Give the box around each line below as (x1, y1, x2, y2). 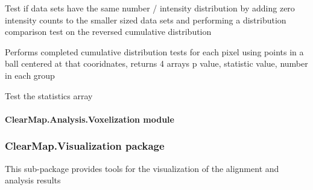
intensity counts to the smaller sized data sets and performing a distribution (5, 13, 286, 26)
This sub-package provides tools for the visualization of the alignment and (5, 162, 279, 174)
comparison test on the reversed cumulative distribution (5, 25, 212, 38)
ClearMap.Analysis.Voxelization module (5, 112, 174, 125)
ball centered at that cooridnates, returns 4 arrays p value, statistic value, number (5, 57, 308, 70)
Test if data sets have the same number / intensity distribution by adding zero (5, 2, 295, 14)
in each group (5, 69, 55, 81)
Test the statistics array (5, 89, 93, 102)
